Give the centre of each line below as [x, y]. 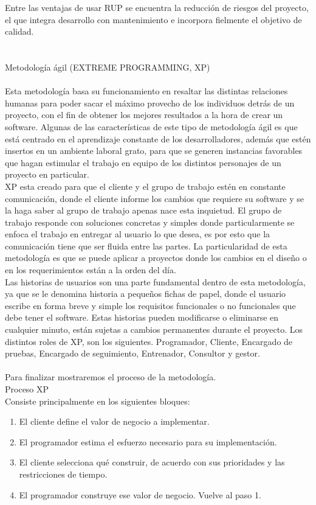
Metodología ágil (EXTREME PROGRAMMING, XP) [108, 67]
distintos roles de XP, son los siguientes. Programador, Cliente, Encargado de [149, 341]
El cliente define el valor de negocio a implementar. [114, 421]
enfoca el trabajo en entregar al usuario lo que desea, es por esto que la [138, 234]
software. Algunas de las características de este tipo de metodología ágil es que [151, 126]
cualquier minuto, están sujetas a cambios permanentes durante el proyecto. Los [154, 329]
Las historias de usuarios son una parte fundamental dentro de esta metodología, [155, 281]
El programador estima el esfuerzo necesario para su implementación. [148, 441]
